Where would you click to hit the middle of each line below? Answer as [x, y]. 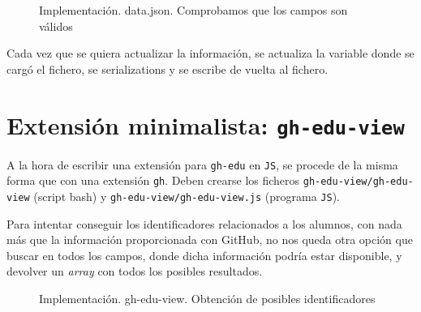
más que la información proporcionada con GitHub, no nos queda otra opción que [210, 239]
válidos [56, 26]
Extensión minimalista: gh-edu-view [206, 124]
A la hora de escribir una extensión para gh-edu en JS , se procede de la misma [202, 164]
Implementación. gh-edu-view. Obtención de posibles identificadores [207, 298]
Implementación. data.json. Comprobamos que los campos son [193, 10]
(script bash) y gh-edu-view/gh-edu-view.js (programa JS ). [187, 196]
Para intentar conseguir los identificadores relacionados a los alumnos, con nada [204, 223]
